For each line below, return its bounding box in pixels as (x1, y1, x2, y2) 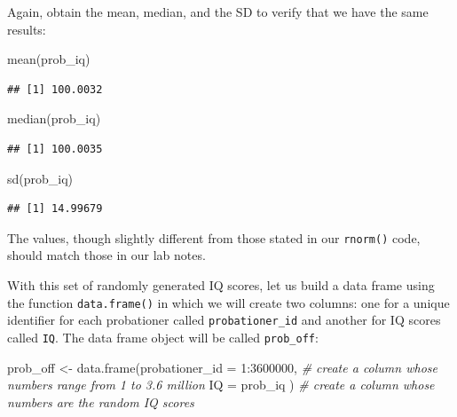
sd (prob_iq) (7, 169, 74, 187)
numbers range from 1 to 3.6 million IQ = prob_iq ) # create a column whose (7, 375, 435, 394)
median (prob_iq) (7, 109, 101, 128)
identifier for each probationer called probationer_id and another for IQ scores (7, 311, 441, 329)
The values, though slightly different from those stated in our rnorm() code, (7, 228, 421, 247)
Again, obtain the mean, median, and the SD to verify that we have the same (7, 3, 429, 20)
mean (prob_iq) (7, 50, 91, 68)
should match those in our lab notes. (7, 246, 206, 264)
